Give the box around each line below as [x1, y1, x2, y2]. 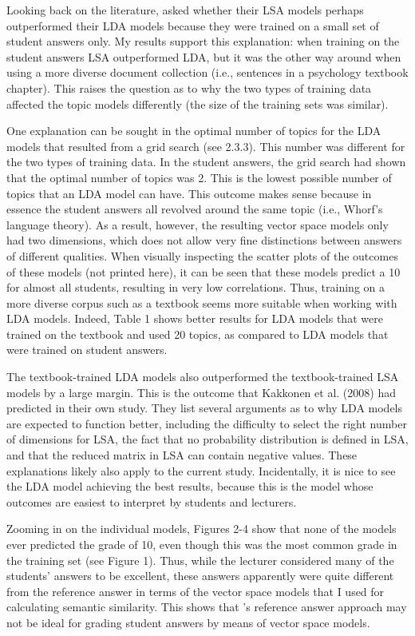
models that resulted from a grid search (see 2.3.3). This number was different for [6, 137, 405, 154]
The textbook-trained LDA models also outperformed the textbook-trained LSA [6, 368, 399, 385]
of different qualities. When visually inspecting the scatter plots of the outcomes [6, 247, 398, 264]
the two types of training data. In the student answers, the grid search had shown [6, 153, 406, 170]
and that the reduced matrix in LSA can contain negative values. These [6, 447, 358, 463]
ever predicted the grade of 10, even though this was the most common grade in [6, 536, 397, 552]
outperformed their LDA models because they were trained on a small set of [6, 17, 379, 34]
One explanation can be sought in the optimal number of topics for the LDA [6, 122, 381, 139]
